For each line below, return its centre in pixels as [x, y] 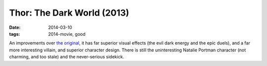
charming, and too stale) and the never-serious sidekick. [67, 57]
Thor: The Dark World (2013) [69, 13]
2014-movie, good [67, 34]
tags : [15, 34]
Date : [15, 27]
